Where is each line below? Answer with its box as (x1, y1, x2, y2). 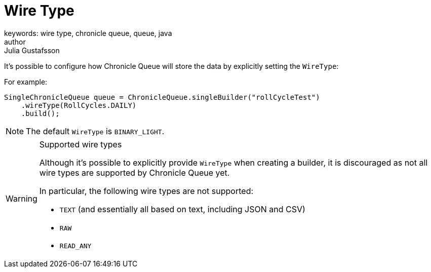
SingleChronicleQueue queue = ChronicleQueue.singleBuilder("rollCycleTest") (4, 93, 320, 101)
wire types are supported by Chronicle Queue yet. (39, 167, 230, 178)
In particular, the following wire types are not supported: (39, 185, 254, 196)
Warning (6, 193, 37, 204)
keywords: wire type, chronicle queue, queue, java (4, 28, 172, 37)
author (4, 37, 26, 46)
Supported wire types (39, 139, 122, 149)
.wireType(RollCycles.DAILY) (21, 101, 137, 109)
